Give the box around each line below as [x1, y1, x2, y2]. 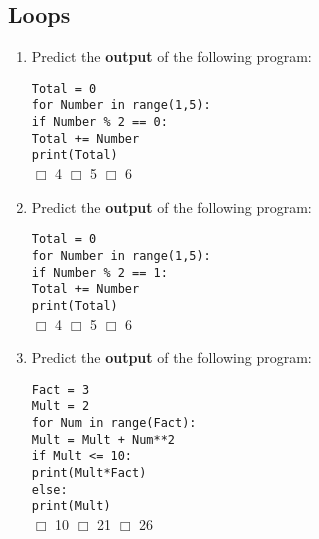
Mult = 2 [31, 399, 90, 414]
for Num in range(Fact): [31, 416, 197, 431]
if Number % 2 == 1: [31, 265, 168, 280]
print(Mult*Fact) [31, 466, 147, 481]
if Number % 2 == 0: [31, 115, 168, 130]
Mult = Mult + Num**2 [31, 432, 175, 447]
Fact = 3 [31, 382, 90, 397]
